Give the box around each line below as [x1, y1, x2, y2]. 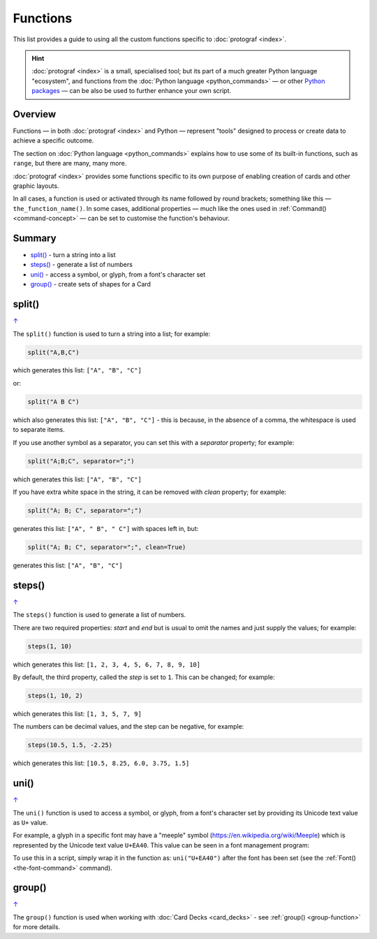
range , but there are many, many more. [13, 159, 127, 168]
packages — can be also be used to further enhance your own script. [31, 87, 232, 95]
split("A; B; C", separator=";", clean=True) [27, 543, 186, 551]
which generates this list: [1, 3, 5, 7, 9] [13, 709, 142, 718]
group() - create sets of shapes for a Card [30, 280, 151, 289]
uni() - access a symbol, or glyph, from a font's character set [30, 270, 206, 279]
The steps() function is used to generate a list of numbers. [13, 611, 186, 619]
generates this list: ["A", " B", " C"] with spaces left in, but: [13, 524, 199, 532]
